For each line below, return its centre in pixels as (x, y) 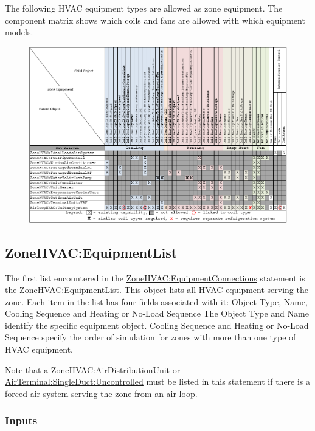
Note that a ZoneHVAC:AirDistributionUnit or (93, 369)
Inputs (21, 420)
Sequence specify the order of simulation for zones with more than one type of (151, 337)
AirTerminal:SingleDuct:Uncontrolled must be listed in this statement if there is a (158, 381)
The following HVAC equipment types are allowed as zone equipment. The (144, 8)
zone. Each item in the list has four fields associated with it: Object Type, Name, (156, 301)
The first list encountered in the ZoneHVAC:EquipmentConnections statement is (155, 278)
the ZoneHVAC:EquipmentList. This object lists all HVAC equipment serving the (157, 290)
